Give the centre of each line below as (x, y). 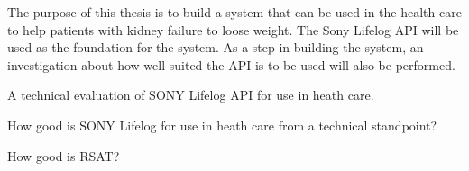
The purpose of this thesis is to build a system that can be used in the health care (234, 12)
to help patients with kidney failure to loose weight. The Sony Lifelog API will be (233, 29)
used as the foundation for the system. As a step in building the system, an (216, 47)
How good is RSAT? (64, 155)
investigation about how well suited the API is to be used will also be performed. (231, 64)
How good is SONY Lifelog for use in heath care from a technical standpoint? (222, 125)
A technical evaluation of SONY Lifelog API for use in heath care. (191, 95)
